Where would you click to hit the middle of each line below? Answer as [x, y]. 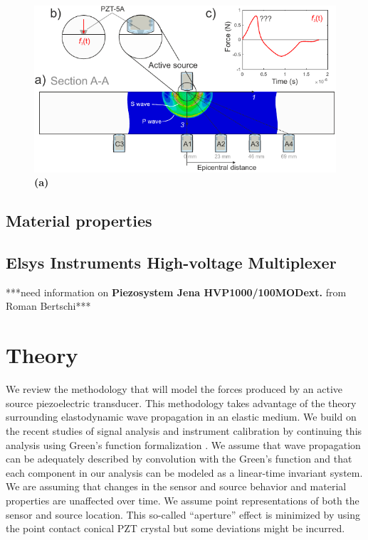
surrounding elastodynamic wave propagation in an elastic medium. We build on [181, 417]
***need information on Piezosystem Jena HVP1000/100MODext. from [176, 292]
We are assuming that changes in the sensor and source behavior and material [176, 486]
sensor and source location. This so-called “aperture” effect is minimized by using [183, 514]
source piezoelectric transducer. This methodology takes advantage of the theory [181, 403]
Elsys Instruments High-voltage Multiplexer [171, 263]
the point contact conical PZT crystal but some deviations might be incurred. [175, 528]
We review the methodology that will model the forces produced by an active [174, 389]
